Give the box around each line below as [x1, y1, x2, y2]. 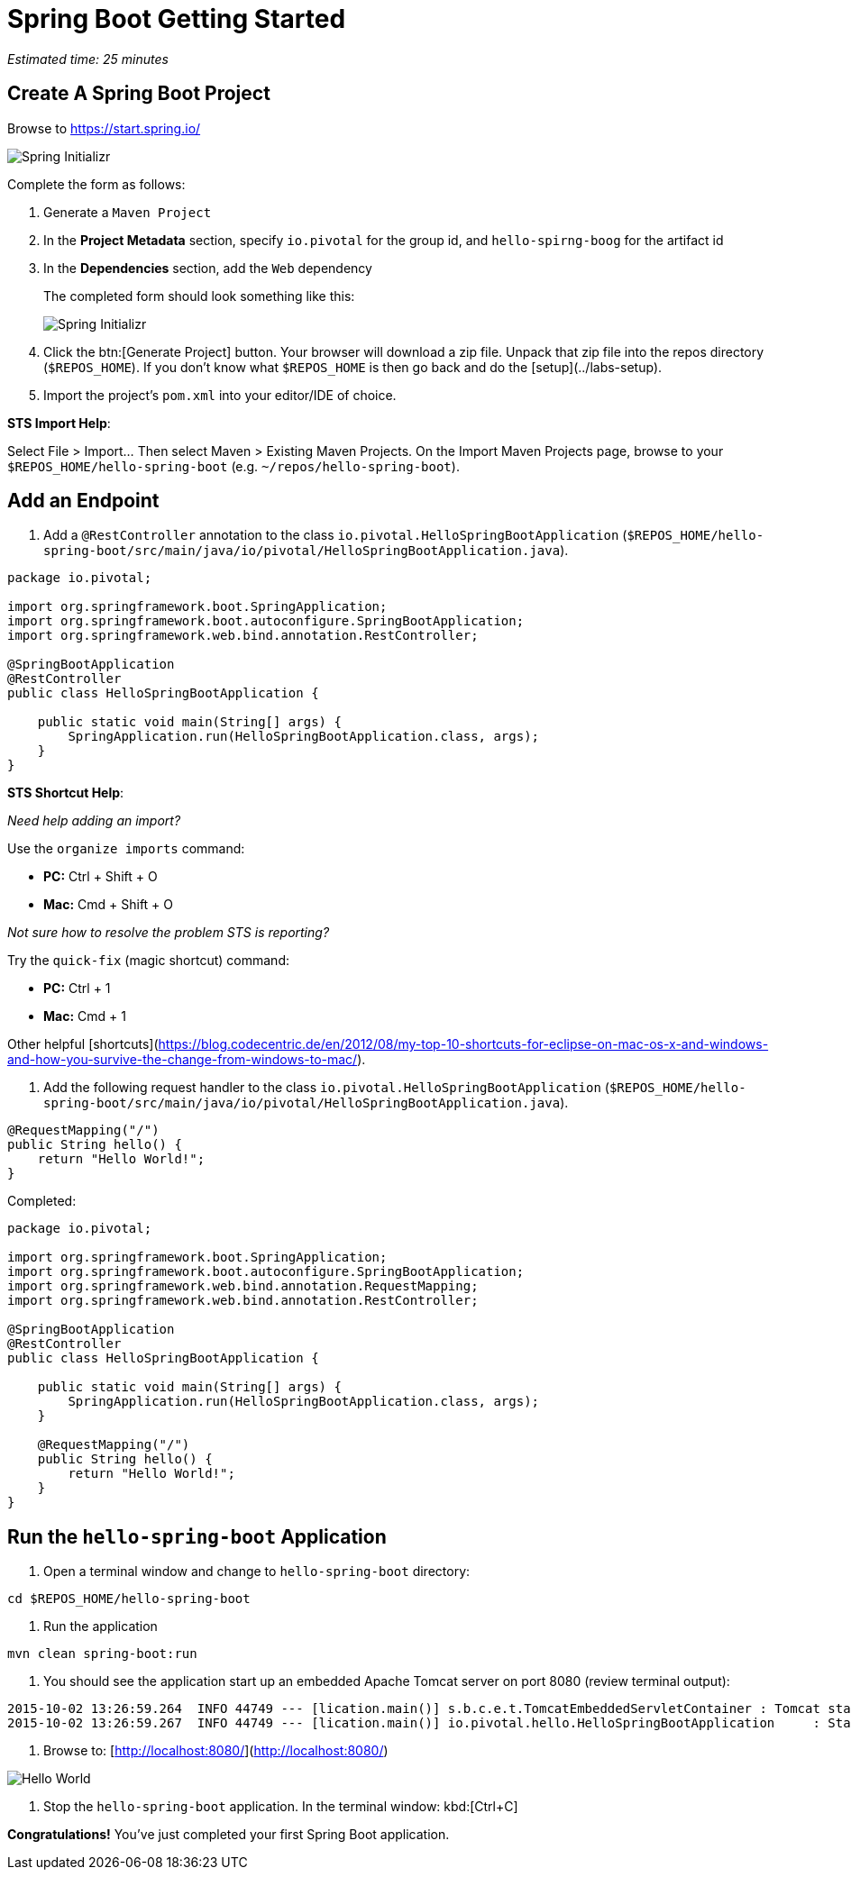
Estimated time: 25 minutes [7, 50, 169, 67]
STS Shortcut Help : [7, 785, 124, 801]
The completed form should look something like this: [43, 287, 355, 304]
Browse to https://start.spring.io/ [7, 120, 201, 136]
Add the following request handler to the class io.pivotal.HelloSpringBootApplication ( [43, 1080, 609, 1096]
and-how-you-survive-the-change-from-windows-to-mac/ [7, 1052, 358, 1068]
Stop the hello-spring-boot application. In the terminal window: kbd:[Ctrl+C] [43, 1799, 518, 1815]
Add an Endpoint [7, 489, 160, 513]
